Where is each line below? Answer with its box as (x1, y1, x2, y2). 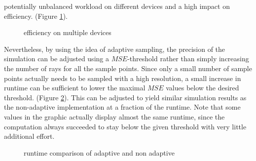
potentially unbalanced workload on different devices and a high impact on (4, 1, 230, 11)
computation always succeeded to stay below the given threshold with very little (4, 121, 247, 131)
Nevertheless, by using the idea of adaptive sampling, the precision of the (4, 43, 225, 54)
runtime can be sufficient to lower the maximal (4, 82, 146, 93)
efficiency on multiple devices (24, 27, 111, 38)
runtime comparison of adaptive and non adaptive (24, 147, 175, 158)
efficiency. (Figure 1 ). (4, 10, 68, 21)
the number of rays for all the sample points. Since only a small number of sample (4, 63, 252, 73)
